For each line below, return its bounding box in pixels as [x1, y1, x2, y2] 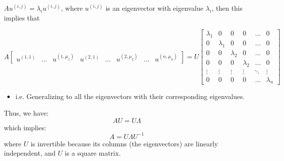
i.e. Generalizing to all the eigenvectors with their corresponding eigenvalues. [15, 91, 245, 101]
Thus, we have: [4, 107, 49, 118]
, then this [211, 3, 243, 13]
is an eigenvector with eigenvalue [105, 3, 203, 13]
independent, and [4, 148, 56, 158]
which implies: [4, 122, 46, 132]
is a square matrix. [64, 148, 121, 158]
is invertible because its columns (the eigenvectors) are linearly [30, 138, 218, 148]
